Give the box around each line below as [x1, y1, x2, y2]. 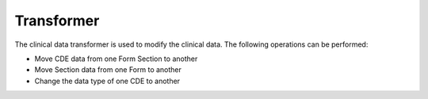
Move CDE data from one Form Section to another [34, 54, 198, 63]
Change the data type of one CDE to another [34, 76, 181, 86]
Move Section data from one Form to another [34, 65, 182, 74]
